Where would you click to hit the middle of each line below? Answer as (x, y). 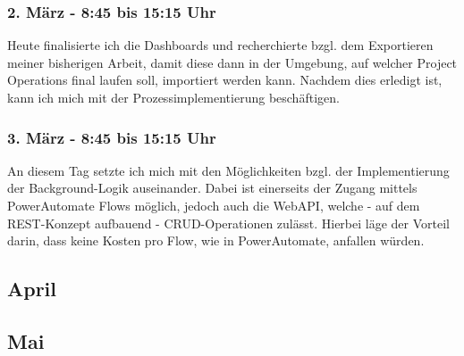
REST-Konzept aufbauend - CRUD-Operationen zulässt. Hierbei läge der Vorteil (228, 223)
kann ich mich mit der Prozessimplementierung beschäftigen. (173, 97)
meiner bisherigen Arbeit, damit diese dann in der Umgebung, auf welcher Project (232, 62)
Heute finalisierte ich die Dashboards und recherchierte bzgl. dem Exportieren (220, 45)
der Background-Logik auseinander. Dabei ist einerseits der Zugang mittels (212, 188)
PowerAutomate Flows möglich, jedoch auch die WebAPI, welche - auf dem (214, 205)
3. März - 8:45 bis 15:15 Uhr (112, 137)
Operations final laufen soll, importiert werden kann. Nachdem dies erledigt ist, (225, 80)
